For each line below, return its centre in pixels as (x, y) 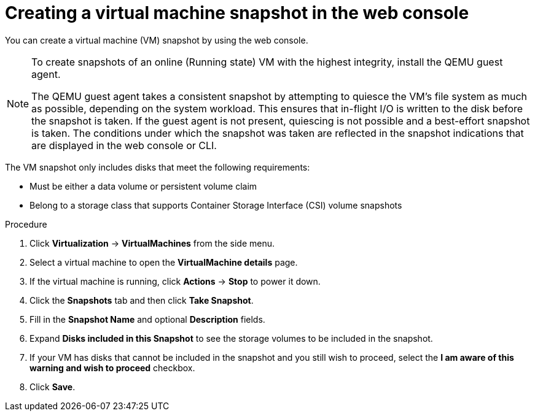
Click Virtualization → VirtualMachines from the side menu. (152, 243)
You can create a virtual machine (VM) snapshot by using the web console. (157, 40)
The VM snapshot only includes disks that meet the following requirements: (158, 167)
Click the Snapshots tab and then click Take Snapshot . (142, 300)
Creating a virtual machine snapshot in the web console (237, 13)
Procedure (26, 224)
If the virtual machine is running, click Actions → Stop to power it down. (175, 281)
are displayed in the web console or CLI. (124, 145)
